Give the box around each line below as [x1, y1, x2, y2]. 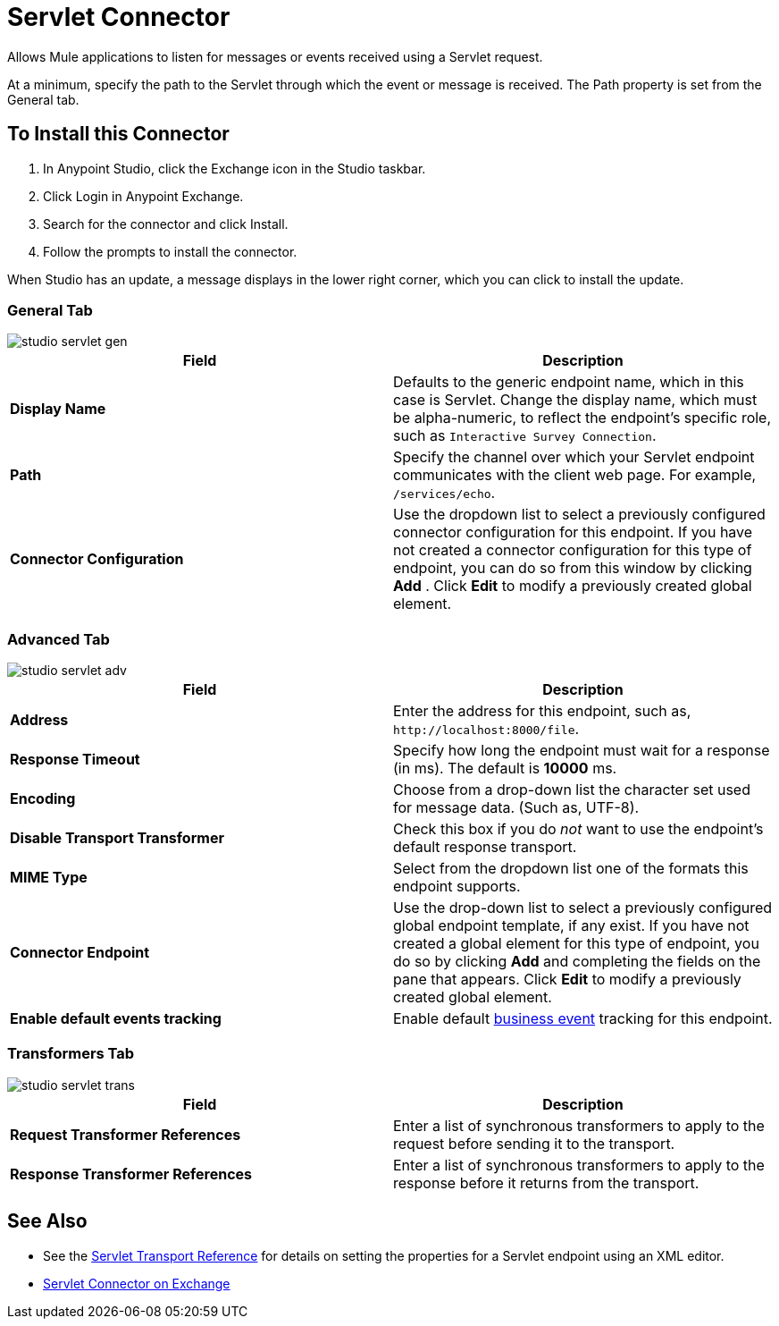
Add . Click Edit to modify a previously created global [393, 577, 752, 595]
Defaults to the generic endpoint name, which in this [393, 373, 744, 392]
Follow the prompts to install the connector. [43, 243, 297, 259]
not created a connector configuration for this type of [393, 541, 752, 560]
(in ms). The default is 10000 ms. [393, 759, 617, 778]
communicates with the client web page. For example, [393, 466, 757, 485]
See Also [7, 1210, 88, 1233]
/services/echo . [393, 484, 496, 503]
